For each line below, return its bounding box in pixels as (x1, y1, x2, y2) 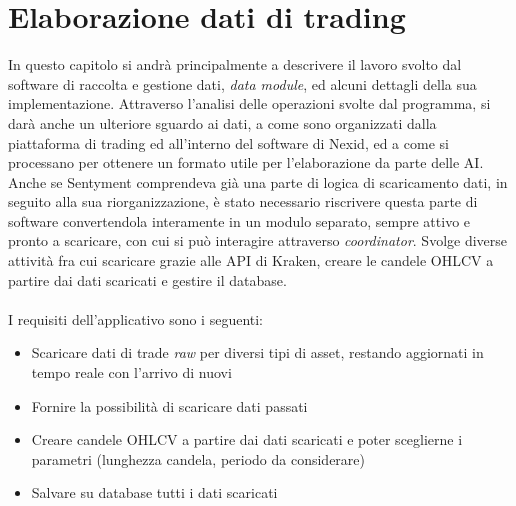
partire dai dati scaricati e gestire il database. (8, 269, 287, 290)
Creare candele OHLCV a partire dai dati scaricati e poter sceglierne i (31, 429, 463, 450)
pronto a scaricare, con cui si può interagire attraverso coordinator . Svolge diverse (8, 230, 508, 251)
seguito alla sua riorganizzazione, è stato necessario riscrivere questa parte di (8, 191, 478, 212)
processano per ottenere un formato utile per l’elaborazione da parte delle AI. (8, 152, 484, 173)
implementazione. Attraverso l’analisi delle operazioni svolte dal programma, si (8, 93, 491, 114)
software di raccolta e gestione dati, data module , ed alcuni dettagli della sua (8, 73, 477, 94)
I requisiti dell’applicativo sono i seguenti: (8, 308, 264, 329)
